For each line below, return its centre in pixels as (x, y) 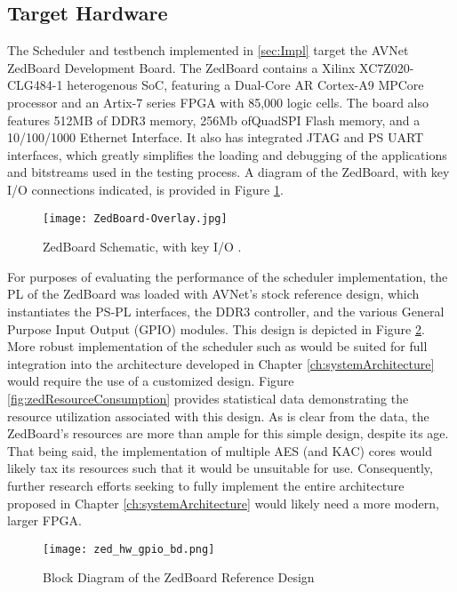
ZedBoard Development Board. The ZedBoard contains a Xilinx (181, 67)
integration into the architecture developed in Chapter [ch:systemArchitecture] (221, 363)
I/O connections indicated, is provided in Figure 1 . (145, 189)
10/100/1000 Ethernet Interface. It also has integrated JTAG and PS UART (216, 137)
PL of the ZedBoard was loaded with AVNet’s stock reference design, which (213, 294)
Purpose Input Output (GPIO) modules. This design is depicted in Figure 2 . (216, 328)
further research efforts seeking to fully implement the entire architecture (206, 485)
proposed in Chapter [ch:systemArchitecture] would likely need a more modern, (223, 503)
